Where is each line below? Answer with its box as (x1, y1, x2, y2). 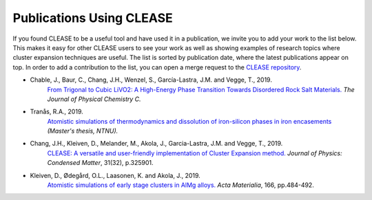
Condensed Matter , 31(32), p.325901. (47, 159, 154, 167)
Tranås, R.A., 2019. (30, 107, 83, 116)
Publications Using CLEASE (12, 10, 174, 25)
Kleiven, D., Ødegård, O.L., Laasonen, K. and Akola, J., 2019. (30, 171, 201, 179)
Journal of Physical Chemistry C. (47, 95, 141, 103)
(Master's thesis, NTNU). (47, 127, 118, 135)
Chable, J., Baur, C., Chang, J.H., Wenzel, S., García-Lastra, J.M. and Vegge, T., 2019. (30, 76, 272, 84)
